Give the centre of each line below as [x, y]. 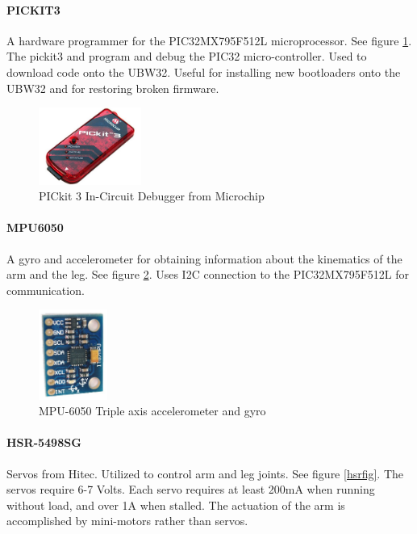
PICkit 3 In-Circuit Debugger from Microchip [152, 196]
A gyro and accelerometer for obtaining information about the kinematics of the [204, 258]
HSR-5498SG [44, 442]
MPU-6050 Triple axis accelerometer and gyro [152, 411]
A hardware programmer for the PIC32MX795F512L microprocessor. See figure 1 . [209, 40]
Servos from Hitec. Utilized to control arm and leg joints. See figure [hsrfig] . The [205, 473]
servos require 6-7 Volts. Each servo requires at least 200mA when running [191, 489]
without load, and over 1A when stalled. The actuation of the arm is [176, 505]
